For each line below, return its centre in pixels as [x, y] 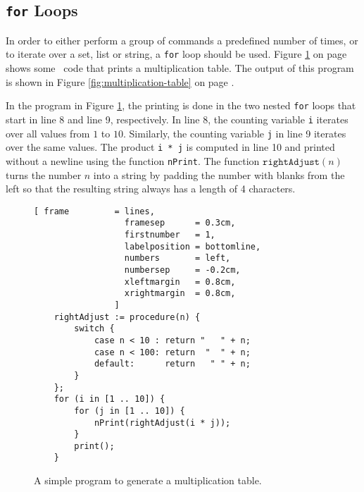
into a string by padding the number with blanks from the [219, 174]
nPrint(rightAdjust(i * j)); [162, 423]
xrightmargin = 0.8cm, [180, 294]
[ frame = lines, [94, 211]
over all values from [48, 133]
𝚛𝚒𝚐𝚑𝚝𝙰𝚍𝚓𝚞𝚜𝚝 [291, 162]
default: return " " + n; [172, 364]
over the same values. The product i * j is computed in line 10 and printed [170, 147]
